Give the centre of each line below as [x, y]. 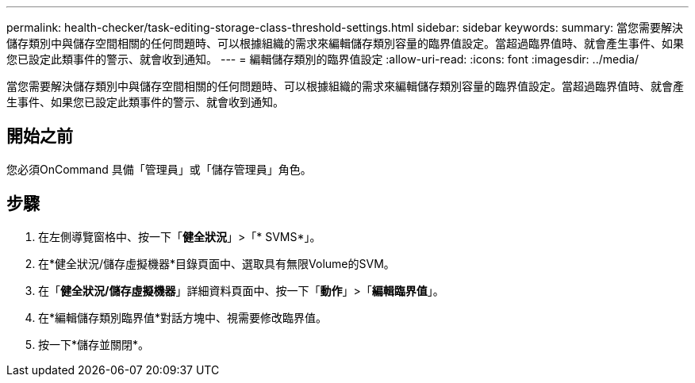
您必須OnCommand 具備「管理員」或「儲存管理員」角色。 [159, 169]
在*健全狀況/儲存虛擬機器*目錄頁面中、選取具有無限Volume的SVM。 [217, 263]
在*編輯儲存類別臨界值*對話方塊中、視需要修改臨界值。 [183, 317]
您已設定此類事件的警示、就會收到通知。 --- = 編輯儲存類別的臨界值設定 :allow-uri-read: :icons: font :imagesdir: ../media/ [323, 59]
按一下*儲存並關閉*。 [94, 344]
